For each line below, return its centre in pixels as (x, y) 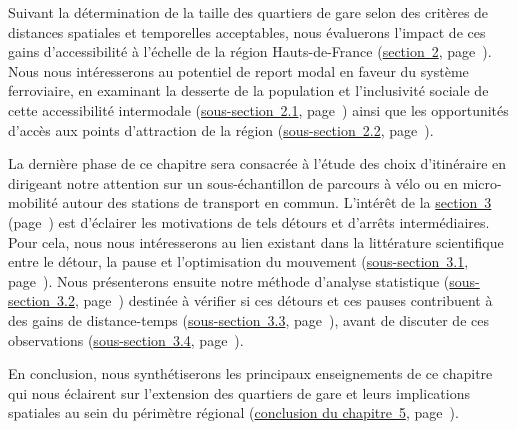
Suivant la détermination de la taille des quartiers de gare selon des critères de (248, 12)
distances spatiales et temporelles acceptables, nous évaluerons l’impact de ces (247, 31)
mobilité (33, 202)
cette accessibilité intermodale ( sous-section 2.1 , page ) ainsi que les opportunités (258, 109)
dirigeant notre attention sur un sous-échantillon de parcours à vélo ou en (233, 182)
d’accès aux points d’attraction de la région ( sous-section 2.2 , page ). (221, 129)
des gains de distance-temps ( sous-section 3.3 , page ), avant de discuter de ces (248, 319)
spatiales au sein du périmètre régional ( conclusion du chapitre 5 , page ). (233, 412)
